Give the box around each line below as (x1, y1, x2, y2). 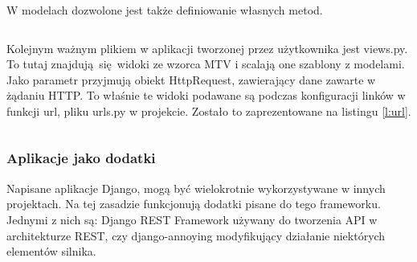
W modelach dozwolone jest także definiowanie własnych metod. (6, 2, 323, 18)
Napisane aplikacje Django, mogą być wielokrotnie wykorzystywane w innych (6, 179, 386, 196)
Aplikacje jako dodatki (6, 148, 156, 168)
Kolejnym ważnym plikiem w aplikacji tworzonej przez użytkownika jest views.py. (6, 39, 408, 56)
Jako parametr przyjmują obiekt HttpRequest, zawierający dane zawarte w (6, 71, 376, 88)
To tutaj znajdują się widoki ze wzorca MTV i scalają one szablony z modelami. (6, 55, 405, 72)
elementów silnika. (6, 243, 96, 260)
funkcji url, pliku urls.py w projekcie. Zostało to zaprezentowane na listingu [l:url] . (6, 102, 411, 119)
